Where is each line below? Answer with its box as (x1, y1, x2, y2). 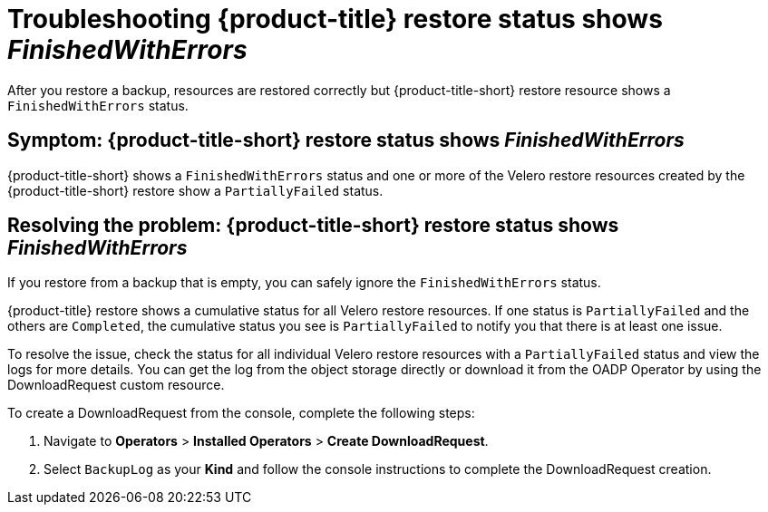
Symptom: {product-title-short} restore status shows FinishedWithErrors (7, 129, 685, 152)
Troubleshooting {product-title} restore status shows (7, 4, 663, 34)
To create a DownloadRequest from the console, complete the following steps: (7, 405, 475, 421)
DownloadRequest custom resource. (7, 377, 225, 393)
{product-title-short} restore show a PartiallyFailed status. (7, 182, 384, 198)
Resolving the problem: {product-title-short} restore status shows (7, 214, 619, 237)
